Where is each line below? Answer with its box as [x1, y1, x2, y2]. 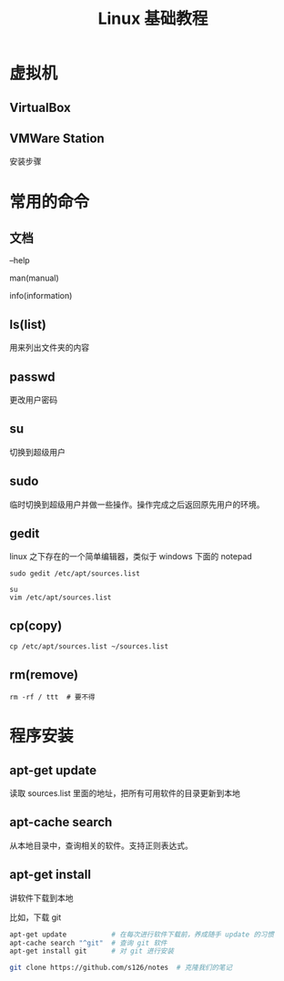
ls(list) [9, 316, 47, 332]
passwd [9, 369, 56, 384]
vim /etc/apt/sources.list [9, 593, 112, 602]
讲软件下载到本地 [9, 892, 74, 903]
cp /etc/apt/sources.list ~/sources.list [9, 642, 169, 651]
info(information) [9, 291, 73, 301]
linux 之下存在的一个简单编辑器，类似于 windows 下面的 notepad [9, 551, 252, 562]
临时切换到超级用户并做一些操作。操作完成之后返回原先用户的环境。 [9, 498, 265, 510]
